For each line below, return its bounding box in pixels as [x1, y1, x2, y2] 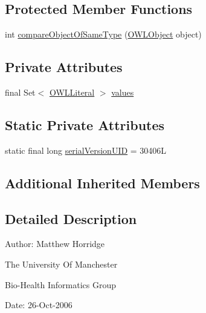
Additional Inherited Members [5, 173, 200, 192]
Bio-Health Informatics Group [5, 278, 117, 291]
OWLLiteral [49, 86, 95, 98]
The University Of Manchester [5, 257, 118, 270]
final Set [5, 86, 36, 98]
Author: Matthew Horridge [5, 237, 105, 250]
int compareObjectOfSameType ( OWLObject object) [5, 28, 202, 41]
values [111, 86, 134, 98]
